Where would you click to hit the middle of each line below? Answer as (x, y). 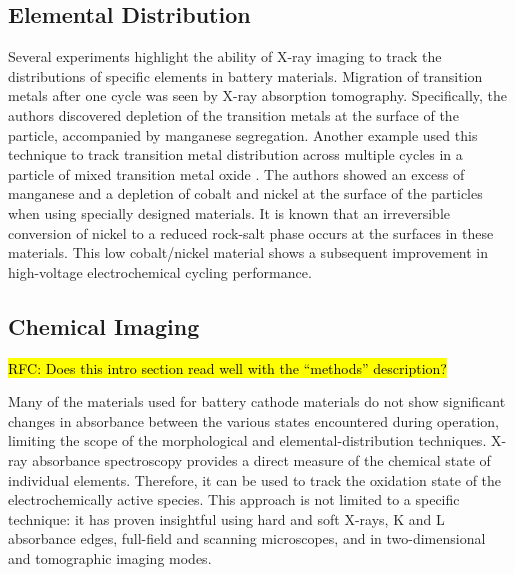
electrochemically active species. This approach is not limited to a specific (234, 499)
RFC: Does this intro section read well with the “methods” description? (227, 367)
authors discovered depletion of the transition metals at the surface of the (233, 114)
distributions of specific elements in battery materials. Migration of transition (245, 75)
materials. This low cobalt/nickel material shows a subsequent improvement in (248, 252)
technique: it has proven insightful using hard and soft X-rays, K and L (226, 518)
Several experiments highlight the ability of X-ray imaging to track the (225, 56)
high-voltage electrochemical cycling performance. (160, 271)
